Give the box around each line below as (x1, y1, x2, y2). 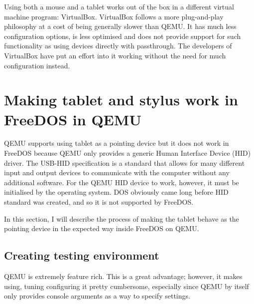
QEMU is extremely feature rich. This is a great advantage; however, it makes (4, 271, 243, 282)
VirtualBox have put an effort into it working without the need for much (4, 50, 226, 60)
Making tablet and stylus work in (4, 89, 238, 110)
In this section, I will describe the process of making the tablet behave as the (4, 213, 239, 224)
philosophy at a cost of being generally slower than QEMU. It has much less (4, 21, 237, 31)
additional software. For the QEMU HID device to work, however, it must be (4, 177, 239, 187)
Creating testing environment (4, 248, 159, 263)
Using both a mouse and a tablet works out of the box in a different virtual (4, 1, 234, 11)
